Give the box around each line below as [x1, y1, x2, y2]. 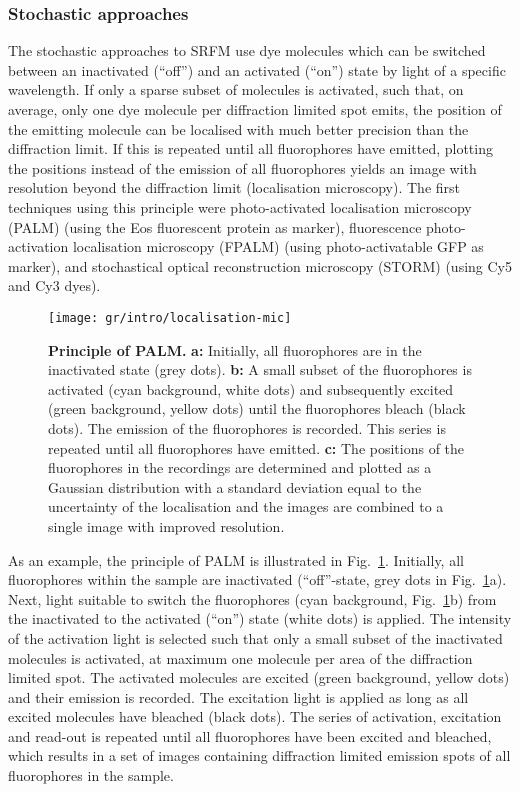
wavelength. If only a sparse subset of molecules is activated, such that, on [8, 79, 464, 100]
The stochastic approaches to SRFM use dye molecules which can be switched [8, 40, 486, 61]
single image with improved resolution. [48, 515, 285, 536]
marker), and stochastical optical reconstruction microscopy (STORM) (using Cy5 [8, 255, 513, 276]
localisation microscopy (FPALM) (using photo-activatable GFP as [72, 236, 484, 257]
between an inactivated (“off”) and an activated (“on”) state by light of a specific [8, 59, 506, 80]
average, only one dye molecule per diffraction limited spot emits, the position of [8, 99, 502, 119]
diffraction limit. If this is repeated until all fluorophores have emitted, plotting [8, 138, 493, 159]
